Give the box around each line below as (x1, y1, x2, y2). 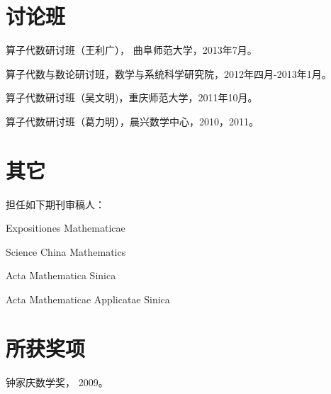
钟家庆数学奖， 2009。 (6, 374, 108, 389)
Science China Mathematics (6, 244, 126, 259)
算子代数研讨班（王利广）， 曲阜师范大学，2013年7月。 (6, 43, 257, 57)
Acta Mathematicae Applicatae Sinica (6, 292, 170, 306)
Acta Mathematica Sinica (6, 268, 116, 283)
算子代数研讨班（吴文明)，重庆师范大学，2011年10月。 (6, 90, 258, 105)
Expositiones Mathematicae (6, 220, 125, 235)
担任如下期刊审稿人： (6, 196, 105, 211)
